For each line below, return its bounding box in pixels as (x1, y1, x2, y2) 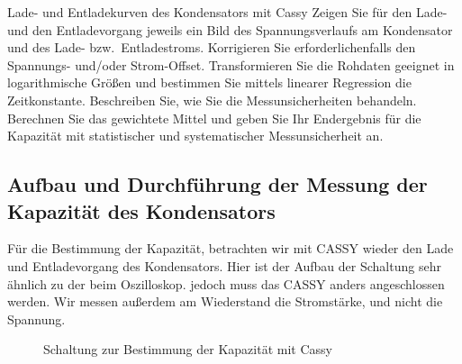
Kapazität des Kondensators (7, 196, 276, 224)
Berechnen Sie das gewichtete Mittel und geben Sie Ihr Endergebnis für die (7, 108, 421, 127)
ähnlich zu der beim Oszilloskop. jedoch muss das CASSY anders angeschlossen (7, 274, 445, 293)
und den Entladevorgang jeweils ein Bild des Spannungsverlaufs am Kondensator (7, 20, 453, 39)
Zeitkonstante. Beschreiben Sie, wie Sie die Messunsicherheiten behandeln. (7, 90, 417, 109)
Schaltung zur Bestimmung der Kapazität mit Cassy (43, 340, 332, 359)
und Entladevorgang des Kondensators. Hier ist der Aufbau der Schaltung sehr (7, 256, 441, 275)
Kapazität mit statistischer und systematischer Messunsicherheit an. (7, 126, 384, 145)
